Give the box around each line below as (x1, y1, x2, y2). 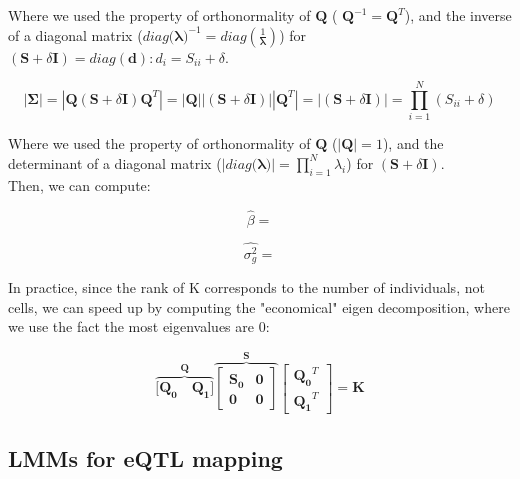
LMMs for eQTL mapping (8, 442, 283, 473)
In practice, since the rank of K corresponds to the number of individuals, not (8, 277, 485, 298)
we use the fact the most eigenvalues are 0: (8, 316, 270, 337)
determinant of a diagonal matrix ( (8, 152, 222, 173)
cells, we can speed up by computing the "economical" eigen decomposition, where (8, 296, 510, 317)
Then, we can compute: (8, 174, 151, 195)
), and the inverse (404, 5, 512, 25)
